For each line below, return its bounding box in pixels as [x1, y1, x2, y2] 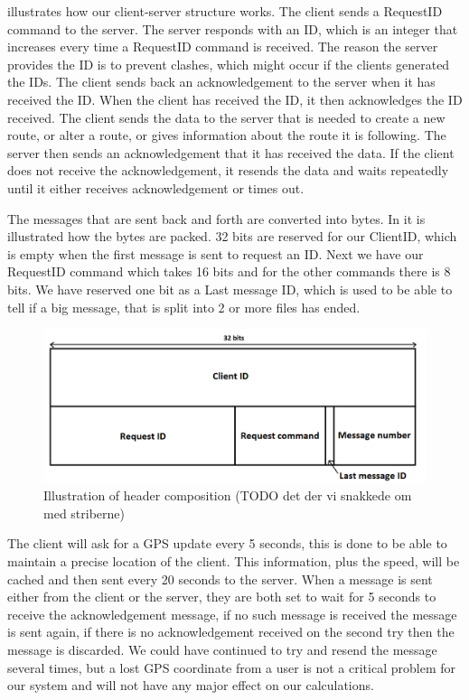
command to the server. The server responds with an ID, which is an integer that [7, 19, 458, 38]
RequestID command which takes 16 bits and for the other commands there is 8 [7, 262, 451, 281]
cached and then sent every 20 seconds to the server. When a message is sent [7, 569, 433, 588]
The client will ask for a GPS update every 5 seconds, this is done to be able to [7, 534, 447, 553]
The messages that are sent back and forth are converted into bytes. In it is [7, 209, 426, 228]
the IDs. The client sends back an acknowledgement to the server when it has [7, 72, 436, 91]
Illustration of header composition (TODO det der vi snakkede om [43, 486, 412, 505]
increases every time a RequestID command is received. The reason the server [7, 37, 438, 56]
